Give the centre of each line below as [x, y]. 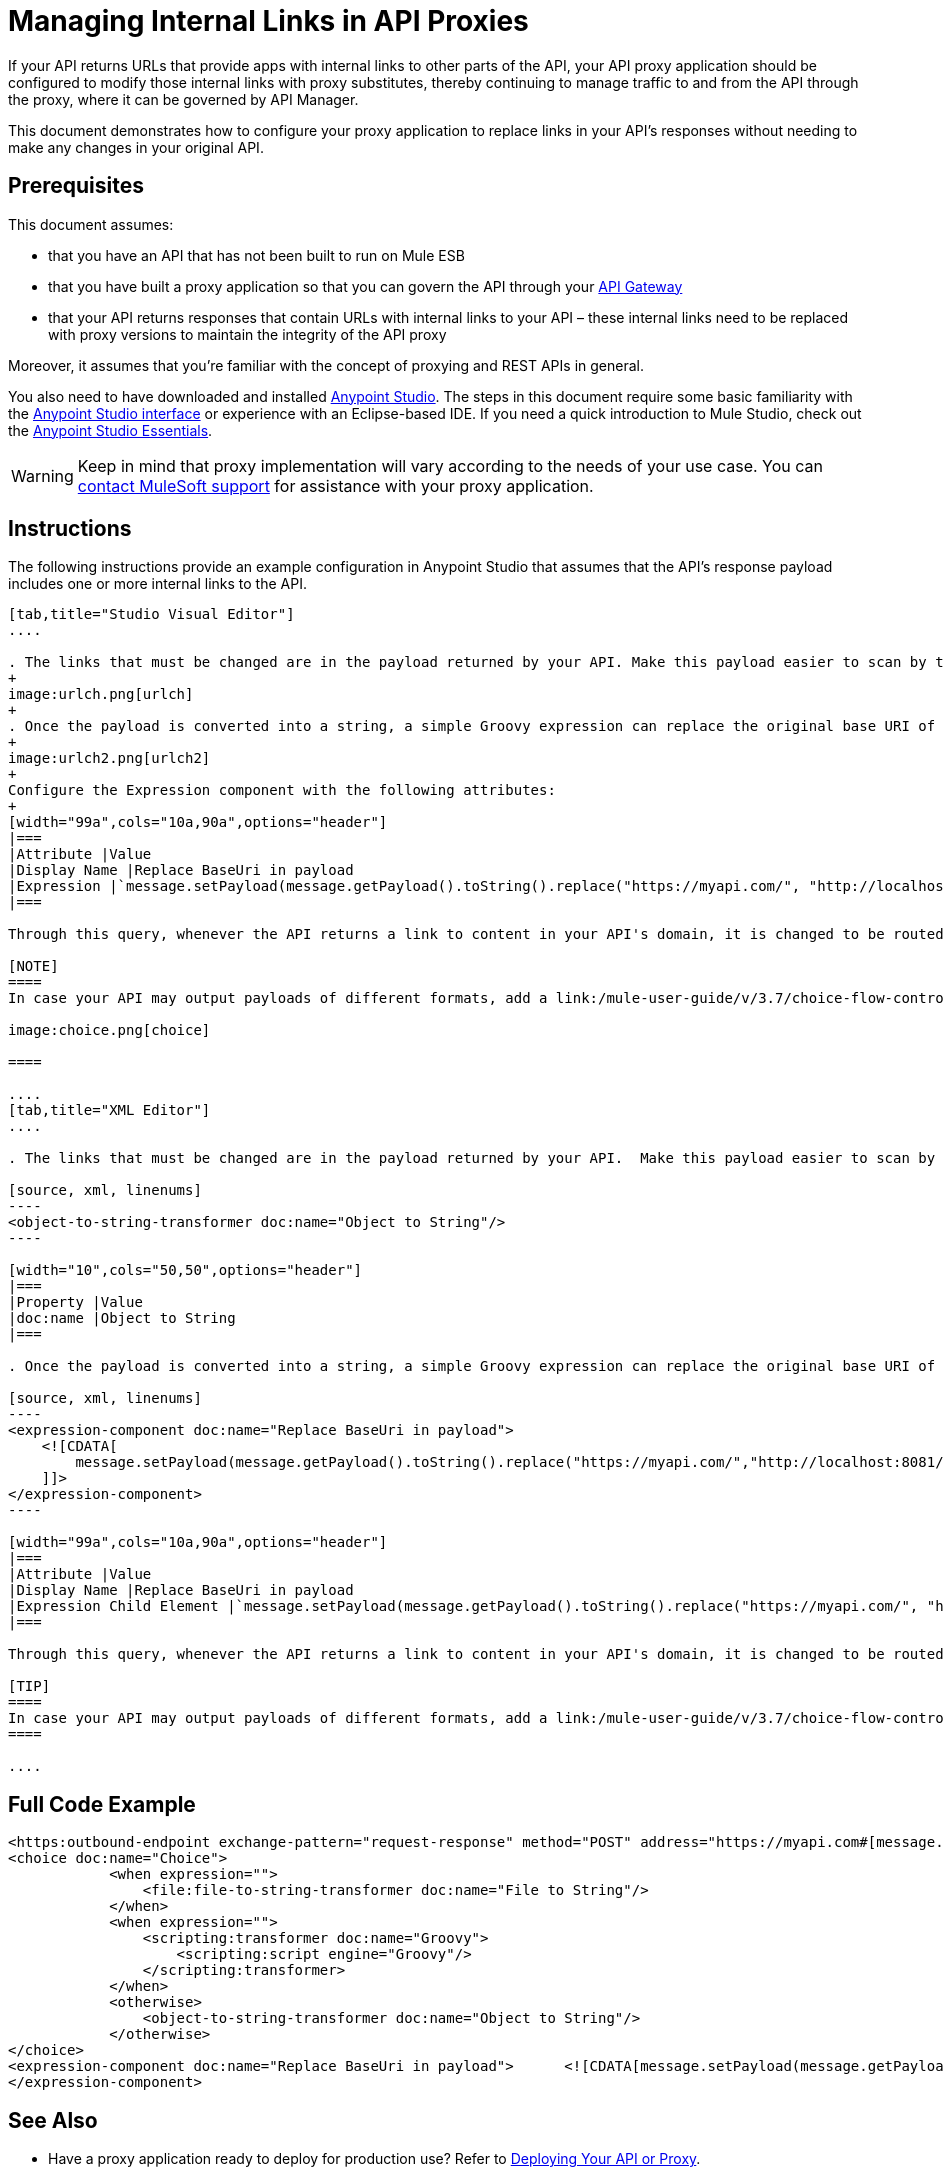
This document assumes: [91, 224]
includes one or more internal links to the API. [157, 584]
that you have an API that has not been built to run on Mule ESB [256, 255]
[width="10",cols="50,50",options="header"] [185, 1270]
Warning [42, 475]
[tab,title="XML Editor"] [109, 1110]
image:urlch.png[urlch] [101, 694]
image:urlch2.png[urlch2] [109, 758]
